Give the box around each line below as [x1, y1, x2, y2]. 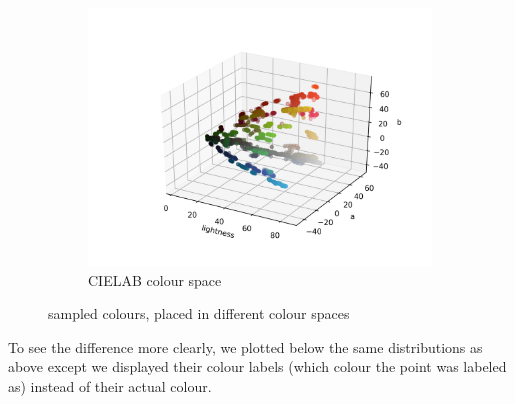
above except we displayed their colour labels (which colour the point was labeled [8, 356, 507, 377]
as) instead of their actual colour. [8, 375, 212, 396]
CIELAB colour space [88, 269, 222, 290]
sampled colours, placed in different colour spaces [48, 303, 350, 324]
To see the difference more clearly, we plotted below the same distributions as [8, 336, 483, 357]
